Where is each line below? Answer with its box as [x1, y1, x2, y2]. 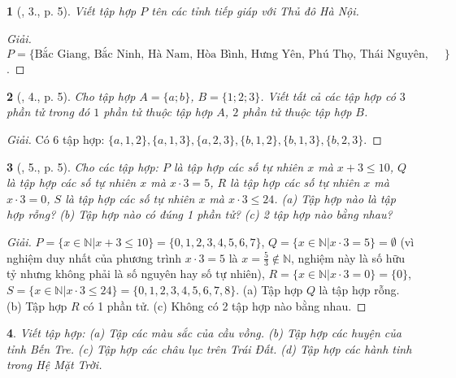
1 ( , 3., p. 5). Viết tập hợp [7, 2, 137, 19]
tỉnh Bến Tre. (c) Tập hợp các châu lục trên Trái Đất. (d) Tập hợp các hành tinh [7, 340, 412, 357]
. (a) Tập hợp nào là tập [274, 189, 396, 206]
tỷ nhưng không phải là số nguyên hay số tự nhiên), [7, 265, 265, 282]
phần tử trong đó [7, 103, 90, 120]
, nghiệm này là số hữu [291, 249, 406, 266]
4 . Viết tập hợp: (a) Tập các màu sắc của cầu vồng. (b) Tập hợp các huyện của [7, 324, 402, 341]
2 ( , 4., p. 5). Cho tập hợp [7, 87, 136, 104]
